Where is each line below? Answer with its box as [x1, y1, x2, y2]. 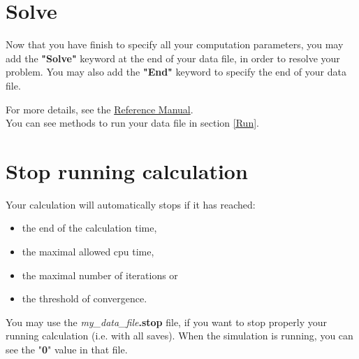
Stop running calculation [6, 156, 248, 185]
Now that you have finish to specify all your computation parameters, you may [6, 37, 344, 52]
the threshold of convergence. [22, 291, 147, 306]
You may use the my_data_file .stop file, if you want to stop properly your [6, 314, 328, 329]
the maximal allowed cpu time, [22, 244, 154, 258]
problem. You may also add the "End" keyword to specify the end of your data [6, 64, 346, 79]
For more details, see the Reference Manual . [6, 101, 193, 116]
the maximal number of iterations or [22, 267, 178, 282]
